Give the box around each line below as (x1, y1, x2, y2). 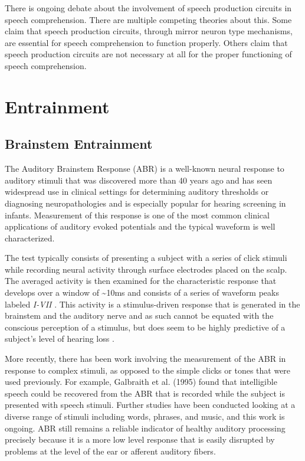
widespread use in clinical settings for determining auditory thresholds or (5, 185, 269, 198)
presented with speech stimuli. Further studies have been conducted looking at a (5, 398, 296, 411)
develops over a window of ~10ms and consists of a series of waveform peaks (5, 286, 279, 299)
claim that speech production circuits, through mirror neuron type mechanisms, (5, 25, 293, 37)
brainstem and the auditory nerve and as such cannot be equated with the (5, 309, 274, 322)
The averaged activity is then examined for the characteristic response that (5, 274, 277, 287)
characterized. (5, 231, 55, 244)
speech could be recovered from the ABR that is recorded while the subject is (5, 387, 285, 399)
